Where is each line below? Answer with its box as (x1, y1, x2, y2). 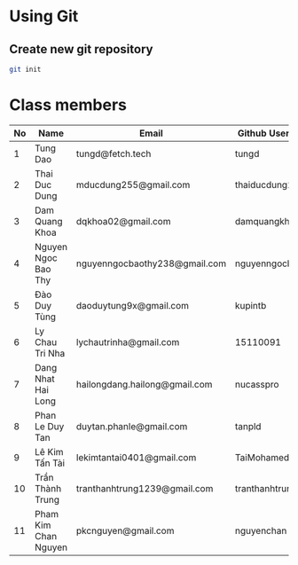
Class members (9, 95, 127, 115)
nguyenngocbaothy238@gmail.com (75, 257, 227, 270)
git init (9, 65, 42, 74)
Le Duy (35, 420, 65, 432)
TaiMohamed (234, 451, 290, 463)
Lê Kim (35, 445, 64, 458)
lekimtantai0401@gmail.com (75, 451, 197, 463)
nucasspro (234, 378, 279, 390)
